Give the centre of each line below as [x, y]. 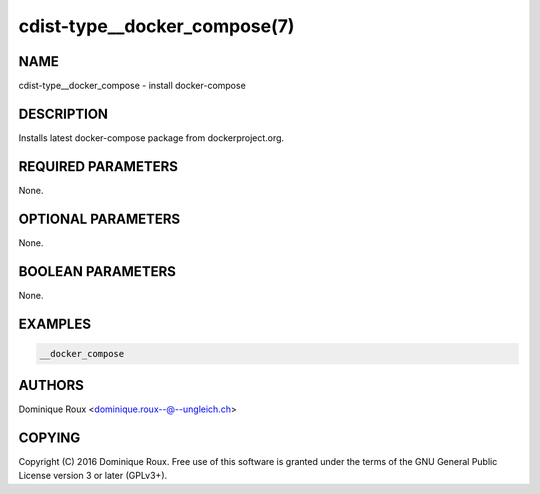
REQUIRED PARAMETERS [98, 166]
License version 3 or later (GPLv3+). [93, 476]
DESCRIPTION [63, 113]
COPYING [49, 438]
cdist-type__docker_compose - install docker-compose [132, 86]
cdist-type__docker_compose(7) [156, 26]
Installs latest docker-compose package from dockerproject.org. [151, 137]
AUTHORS [51, 385]
